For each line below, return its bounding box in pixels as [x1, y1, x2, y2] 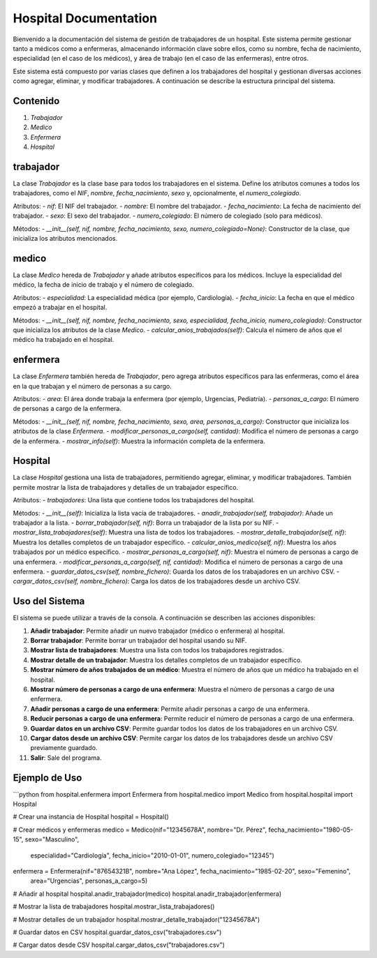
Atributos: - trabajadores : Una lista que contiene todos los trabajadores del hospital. [13, 496, 255, 504]
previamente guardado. [30, 744, 98, 752]
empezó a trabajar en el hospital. [13, 304, 108, 312]
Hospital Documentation [13, 10, 157, 26]
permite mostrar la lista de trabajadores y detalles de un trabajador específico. [13, 483, 239, 491]
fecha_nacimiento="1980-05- [268, 825, 354, 834]
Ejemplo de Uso [13, 772, 82, 784]
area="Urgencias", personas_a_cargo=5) [30, 876, 148, 885]
